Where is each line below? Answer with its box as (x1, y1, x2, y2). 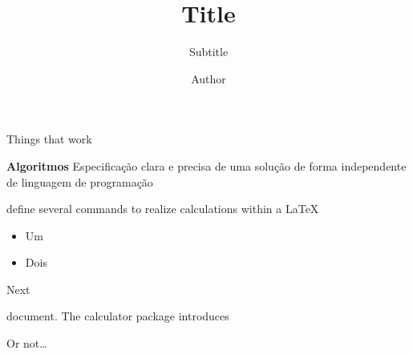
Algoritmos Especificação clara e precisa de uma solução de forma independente (6, 157, 407, 174)
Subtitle (188, 43, 229, 60)
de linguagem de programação (6, 173, 153, 190)
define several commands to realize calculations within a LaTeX (6, 200, 319, 217)
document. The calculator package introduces (6, 308, 229, 324)
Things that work (6, 131, 92, 147)
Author (191, 70, 226, 86)
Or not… (6, 335, 47, 352)
